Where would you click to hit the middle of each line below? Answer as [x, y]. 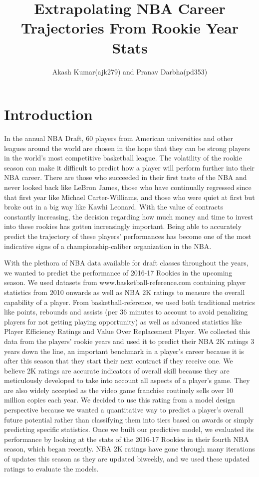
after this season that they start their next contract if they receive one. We [119, 361]
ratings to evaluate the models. [51, 468]
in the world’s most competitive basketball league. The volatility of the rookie [123, 158]
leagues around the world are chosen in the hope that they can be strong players [127, 148]
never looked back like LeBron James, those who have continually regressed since [128, 187]
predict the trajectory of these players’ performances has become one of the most [128, 236]
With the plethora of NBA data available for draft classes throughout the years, [126, 263]
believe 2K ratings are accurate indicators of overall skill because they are [117, 370]
